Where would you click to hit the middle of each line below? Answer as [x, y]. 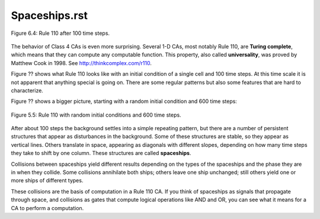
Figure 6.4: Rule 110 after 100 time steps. [60, 33]
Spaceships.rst [49, 15]
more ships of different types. [47, 181]
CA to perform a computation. [47, 208]
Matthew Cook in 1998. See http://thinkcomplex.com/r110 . [81, 63]
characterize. [27, 90]
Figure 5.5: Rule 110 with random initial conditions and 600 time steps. [96, 115]
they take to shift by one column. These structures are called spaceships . [101, 153]
